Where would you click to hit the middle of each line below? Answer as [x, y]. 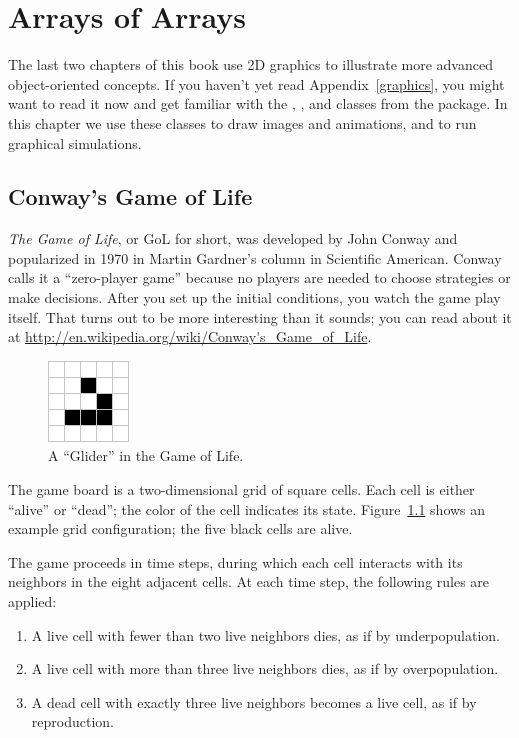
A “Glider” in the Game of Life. [146, 455]
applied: [32, 601]
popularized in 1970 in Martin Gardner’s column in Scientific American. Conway [255, 257]
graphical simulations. [75, 142]
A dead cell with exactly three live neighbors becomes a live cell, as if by [254, 701]
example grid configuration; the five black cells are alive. [180, 528]
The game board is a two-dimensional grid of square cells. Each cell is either [241, 489]
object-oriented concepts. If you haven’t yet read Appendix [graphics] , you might [256, 83]
